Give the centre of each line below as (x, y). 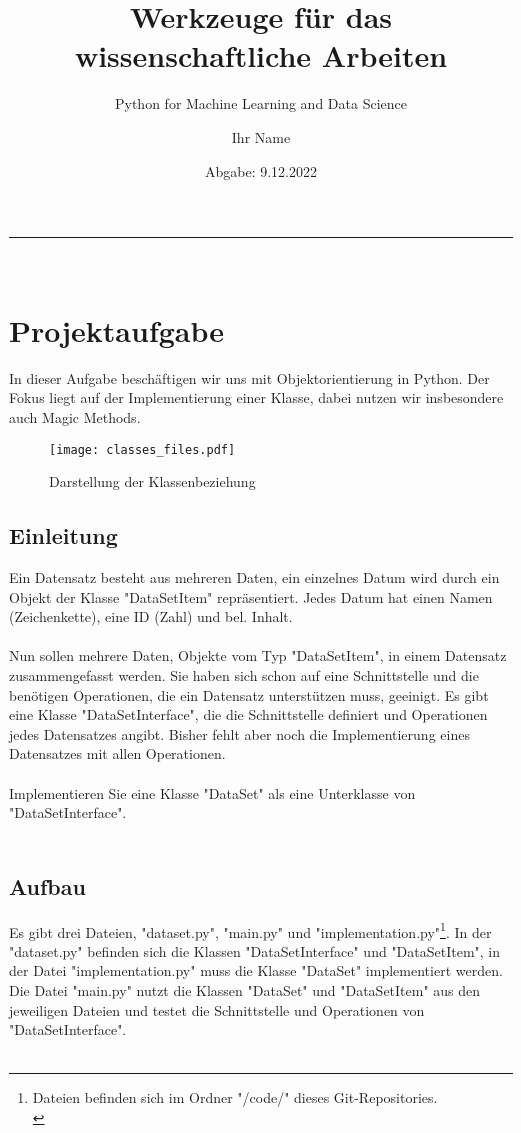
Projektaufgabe (117, 329)
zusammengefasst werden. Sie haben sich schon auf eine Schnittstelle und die (244, 675)
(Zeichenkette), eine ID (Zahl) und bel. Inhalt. (151, 616)
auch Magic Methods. (75, 417)
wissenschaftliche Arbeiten (261, 55)
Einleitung (63, 535)
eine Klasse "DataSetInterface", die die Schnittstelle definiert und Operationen (248, 714)
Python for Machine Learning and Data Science (261, 103)
